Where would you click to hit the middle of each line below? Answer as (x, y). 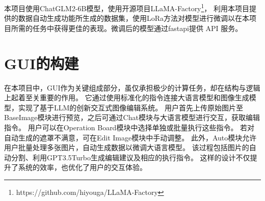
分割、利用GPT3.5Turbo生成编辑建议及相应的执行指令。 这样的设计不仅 (130, 157)
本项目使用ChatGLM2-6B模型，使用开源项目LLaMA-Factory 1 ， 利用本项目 (127, 7)
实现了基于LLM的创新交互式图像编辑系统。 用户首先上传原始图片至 (130, 107)
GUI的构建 (42, 63)
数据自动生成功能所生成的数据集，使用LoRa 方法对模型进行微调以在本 (134, 18)
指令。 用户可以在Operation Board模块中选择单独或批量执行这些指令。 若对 (129, 127)
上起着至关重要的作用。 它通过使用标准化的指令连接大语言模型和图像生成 (127, 97)
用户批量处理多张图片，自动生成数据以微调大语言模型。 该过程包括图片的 (127, 147)
